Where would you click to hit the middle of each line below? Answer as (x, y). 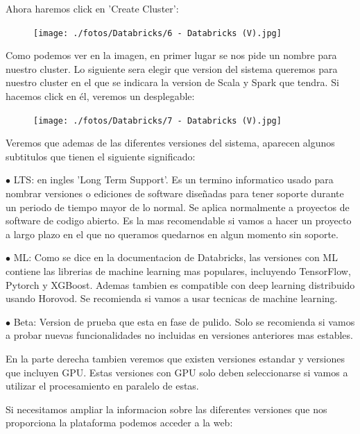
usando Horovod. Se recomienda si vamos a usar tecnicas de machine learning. (172, 298)
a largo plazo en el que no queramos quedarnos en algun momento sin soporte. (172, 234)
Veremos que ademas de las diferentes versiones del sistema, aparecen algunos (170, 143)
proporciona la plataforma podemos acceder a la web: (119, 423)
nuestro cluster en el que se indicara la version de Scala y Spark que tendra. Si (172, 82)
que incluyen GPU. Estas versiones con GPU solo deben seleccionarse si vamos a (177, 372)
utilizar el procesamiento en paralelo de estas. (102, 386)
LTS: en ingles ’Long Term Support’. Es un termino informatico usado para (173, 180)
